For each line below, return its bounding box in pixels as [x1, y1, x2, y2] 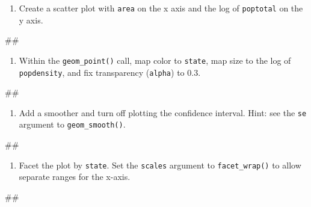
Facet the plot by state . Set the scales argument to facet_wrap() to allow [19, 158, 301, 171]
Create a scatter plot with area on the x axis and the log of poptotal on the [19, 2, 303, 14]
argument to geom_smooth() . [19, 118, 126, 131]
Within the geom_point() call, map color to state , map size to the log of [19, 54, 291, 66]
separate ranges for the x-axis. [19, 170, 131, 183]
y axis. [19, 13, 43, 26]
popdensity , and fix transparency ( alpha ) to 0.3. [19, 66, 201, 78]
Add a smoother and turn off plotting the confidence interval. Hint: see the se [19, 106, 307, 119]
